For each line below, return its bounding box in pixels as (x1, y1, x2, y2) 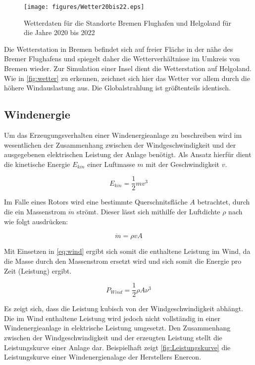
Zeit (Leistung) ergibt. (4, 265, 72, 276)
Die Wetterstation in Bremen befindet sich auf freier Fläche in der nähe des (4, 43, 233, 54)
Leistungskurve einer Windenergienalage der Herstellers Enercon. (4, 352, 202, 362)
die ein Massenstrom (4, 206, 66, 217)
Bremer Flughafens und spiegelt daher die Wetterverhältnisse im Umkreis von (4, 53, 240, 64)
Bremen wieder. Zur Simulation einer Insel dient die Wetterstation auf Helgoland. (4, 63, 252, 74)
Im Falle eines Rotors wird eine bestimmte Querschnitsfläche (4, 197, 188, 207)
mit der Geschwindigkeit (146, 159, 219, 169)
